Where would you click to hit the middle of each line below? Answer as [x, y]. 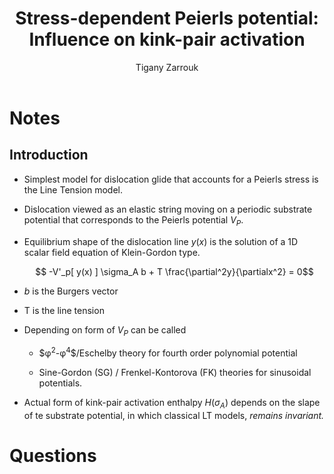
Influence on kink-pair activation [167, 39]
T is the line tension [64, 310]
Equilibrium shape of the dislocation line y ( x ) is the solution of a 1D [161, 241]
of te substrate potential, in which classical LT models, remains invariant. [174, 415]
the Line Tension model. [73, 189]
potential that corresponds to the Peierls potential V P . [133, 220]
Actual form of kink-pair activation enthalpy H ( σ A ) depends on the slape [172, 404]
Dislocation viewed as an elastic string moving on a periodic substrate [168, 209]
